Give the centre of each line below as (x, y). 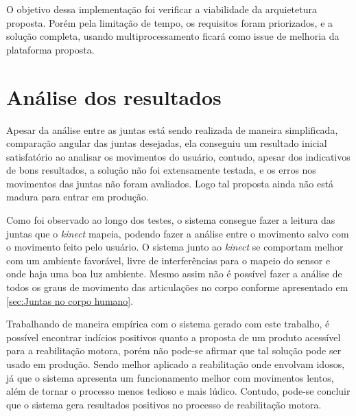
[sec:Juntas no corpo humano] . (70, 300)
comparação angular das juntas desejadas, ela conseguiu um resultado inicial (167, 143)
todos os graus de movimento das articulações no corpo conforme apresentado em (177, 287)
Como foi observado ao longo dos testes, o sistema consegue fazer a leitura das (171, 220)
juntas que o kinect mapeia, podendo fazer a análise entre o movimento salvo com (178, 233)
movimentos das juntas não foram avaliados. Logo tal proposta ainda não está (170, 183)
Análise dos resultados (114, 96)
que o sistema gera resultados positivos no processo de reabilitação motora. (164, 404)
